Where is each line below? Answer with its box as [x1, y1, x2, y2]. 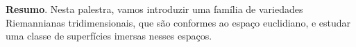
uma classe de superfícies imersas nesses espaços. [6, 29, 212, 43]
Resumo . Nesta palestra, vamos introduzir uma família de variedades [6, 2, 303, 16]
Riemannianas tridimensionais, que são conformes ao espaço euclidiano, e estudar [6, 15, 351, 29]
